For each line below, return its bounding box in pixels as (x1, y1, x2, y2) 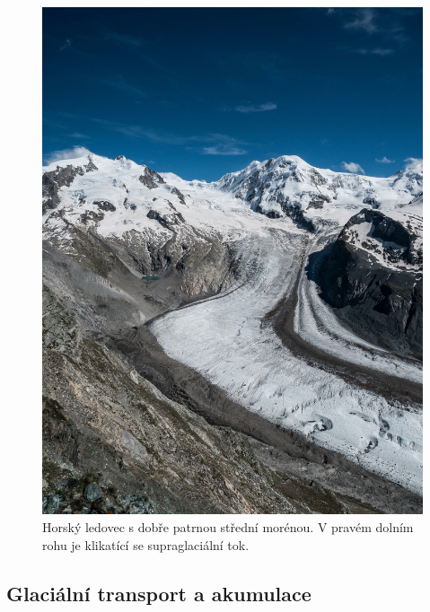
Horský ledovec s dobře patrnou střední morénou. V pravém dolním (42, 517, 414, 536)
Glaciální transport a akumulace (6, 579, 312, 607)
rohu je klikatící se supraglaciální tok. (42, 535, 250, 554)
